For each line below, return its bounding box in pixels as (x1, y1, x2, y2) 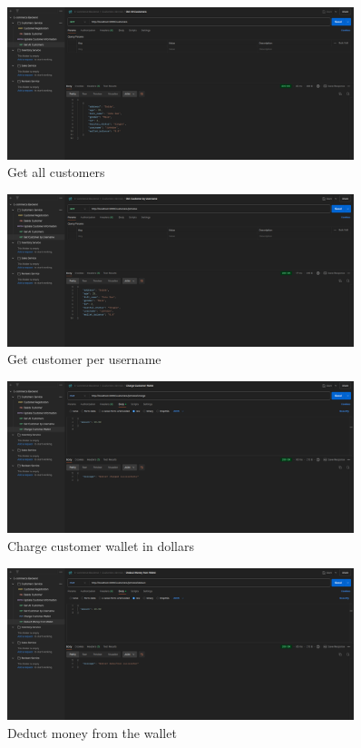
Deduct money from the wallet (7, 723, 177, 742)
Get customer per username (7, 349, 161, 369)
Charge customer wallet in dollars (7, 536, 194, 556)
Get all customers (7, 162, 105, 182)
